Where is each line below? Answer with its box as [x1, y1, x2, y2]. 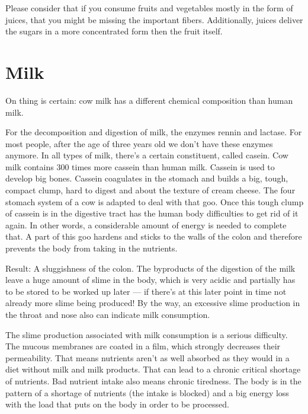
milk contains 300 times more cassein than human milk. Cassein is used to [5, 160, 275, 173]
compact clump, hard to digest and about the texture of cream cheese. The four [5, 184, 296, 196]
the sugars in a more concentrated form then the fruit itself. [5, 25, 223, 37]
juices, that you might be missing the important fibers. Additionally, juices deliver [5, 13, 303, 26]
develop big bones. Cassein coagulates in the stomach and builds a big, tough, [5, 172, 288, 184]
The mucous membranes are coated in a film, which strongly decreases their [5, 340, 281, 352]
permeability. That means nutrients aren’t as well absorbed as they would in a [5, 351, 290, 364]
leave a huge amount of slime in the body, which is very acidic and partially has [5, 273, 296, 286]
